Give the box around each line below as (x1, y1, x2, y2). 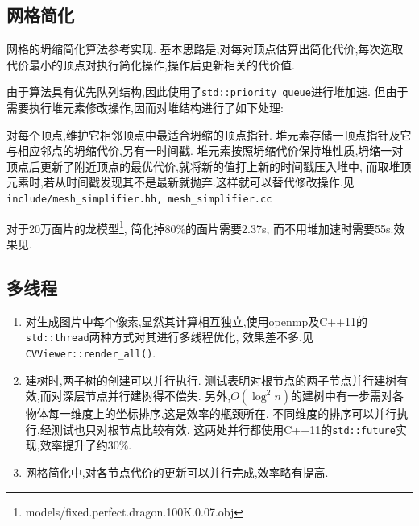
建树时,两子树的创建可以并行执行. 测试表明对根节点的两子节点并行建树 (25, 371, 397, 388)
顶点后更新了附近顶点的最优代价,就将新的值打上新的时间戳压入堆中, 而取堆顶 (6, 157, 412, 174)
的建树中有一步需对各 (291, 387, 404, 404)
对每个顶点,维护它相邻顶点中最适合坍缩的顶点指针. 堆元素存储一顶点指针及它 (6, 126, 412, 143)
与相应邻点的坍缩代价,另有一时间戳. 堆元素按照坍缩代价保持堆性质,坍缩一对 (6, 142, 404, 159)
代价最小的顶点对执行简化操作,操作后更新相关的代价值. (6, 56, 295, 73)
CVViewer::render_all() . (25, 344, 156, 361)
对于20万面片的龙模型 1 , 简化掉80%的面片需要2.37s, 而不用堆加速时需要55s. (6, 217, 394, 236)
